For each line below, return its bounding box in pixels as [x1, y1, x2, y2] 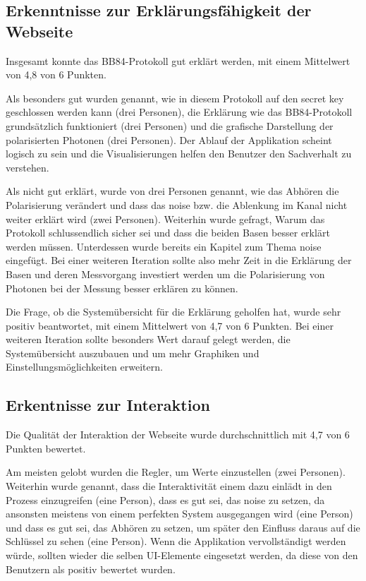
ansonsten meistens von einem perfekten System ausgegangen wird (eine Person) [6, 506, 353, 521]
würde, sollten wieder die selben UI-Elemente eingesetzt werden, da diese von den [6, 548, 358, 563]
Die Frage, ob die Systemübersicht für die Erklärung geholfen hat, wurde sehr [6, 304, 341, 319]
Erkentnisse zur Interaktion [6, 394, 210, 416]
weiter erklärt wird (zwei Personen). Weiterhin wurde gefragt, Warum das [6, 211, 325, 226]
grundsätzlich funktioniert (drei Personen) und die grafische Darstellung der [6, 118, 334, 133]
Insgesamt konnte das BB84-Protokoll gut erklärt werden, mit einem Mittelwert [6, 53, 350, 68]
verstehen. [6, 160, 49, 174]
